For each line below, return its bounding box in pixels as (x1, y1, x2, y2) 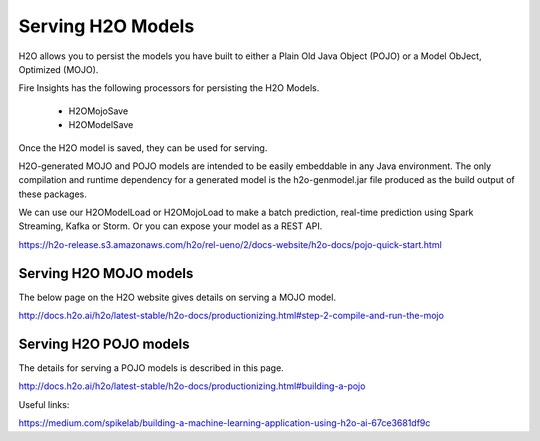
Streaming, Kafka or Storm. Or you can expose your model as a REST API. (18, 220, 323, 232)
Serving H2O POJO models (18, 335, 190, 352)
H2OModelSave (68, 119, 134, 131)
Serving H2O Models (18, 15, 195, 37)
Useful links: (18, 398, 70, 410)
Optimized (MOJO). (18, 63, 99, 75)
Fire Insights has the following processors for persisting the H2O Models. (18, 82, 320, 94)
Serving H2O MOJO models (18, 265, 194, 282)
